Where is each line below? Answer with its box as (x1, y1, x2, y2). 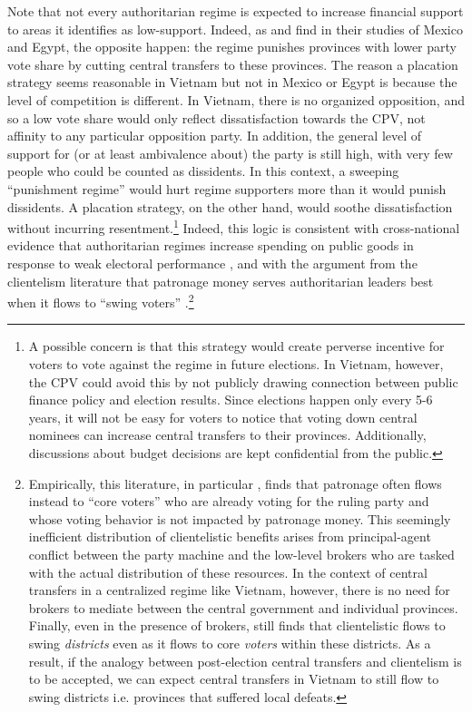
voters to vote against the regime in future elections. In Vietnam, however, (28, 355, 444, 373)
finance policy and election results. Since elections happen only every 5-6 (28, 390, 433, 409)
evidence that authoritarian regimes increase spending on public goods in (7, 236, 414, 255)
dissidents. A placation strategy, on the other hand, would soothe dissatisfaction (7, 197, 453, 216)
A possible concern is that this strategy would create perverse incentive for (28, 336, 445, 356)
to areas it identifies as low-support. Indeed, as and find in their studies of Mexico (7, 19, 463, 38)
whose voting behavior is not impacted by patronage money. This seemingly (28, 509, 451, 528)
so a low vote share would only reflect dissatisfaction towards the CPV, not (7, 108, 426, 127)
